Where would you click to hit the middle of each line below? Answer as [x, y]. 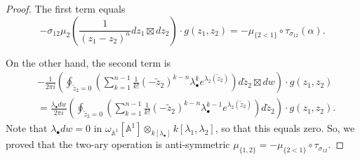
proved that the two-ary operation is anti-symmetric [118, 144]
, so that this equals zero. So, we [285, 128]
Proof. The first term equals [66, 8]
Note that [27, 128]
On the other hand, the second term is [88, 62]
